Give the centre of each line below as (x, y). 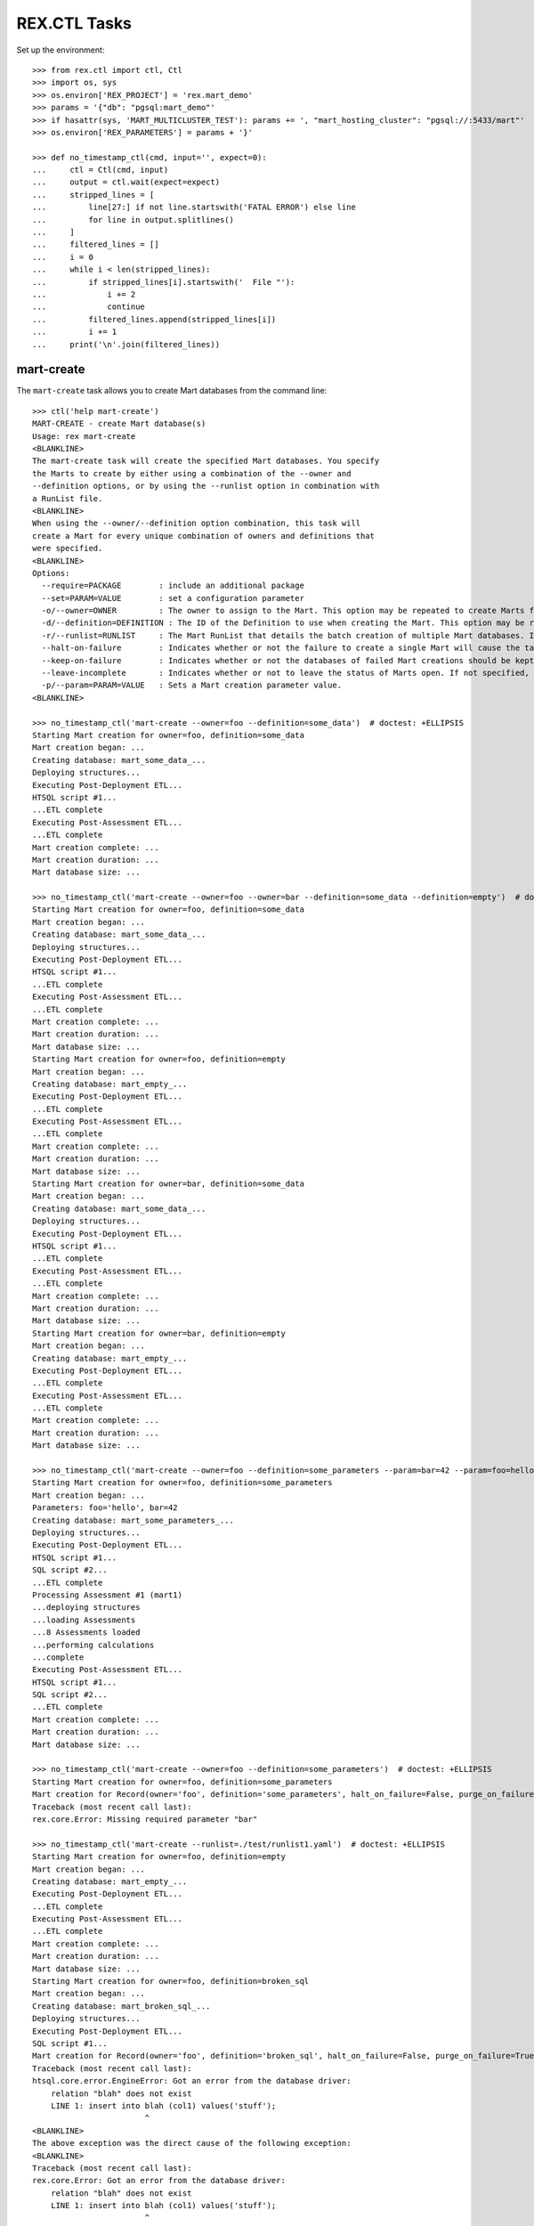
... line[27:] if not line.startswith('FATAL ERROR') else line (194, 207)
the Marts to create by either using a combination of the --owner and (192, 473)
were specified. (68, 548)
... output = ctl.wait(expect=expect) (126, 182)
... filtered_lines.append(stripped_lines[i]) (154, 319)
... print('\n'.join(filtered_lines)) (126, 344)
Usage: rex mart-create (84, 436)
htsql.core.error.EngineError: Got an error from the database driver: (192, 2081)
